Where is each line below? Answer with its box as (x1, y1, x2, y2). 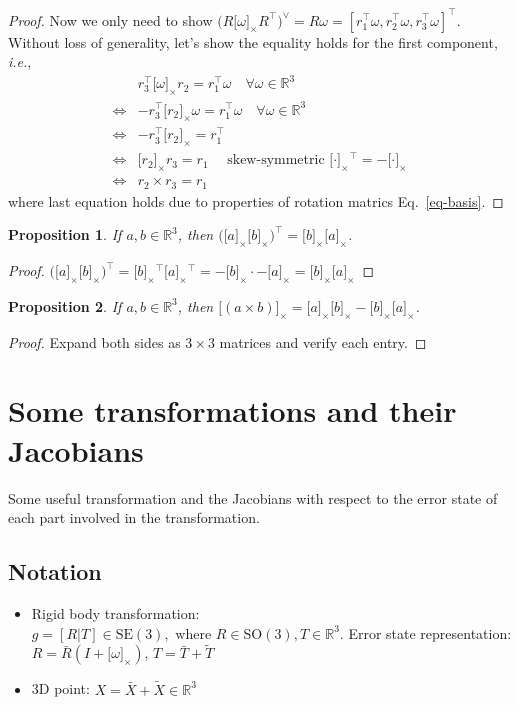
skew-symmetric (227, 153, 325, 168)
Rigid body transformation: (31, 602, 200, 623)
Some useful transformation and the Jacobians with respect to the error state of (8, 487, 498, 508)
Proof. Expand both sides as (8, 331, 181, 352)
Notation (8, 556, 102, 587)
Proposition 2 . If (8, 295, 122, 316)
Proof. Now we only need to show (8, 9, 213, 30)
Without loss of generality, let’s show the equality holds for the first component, (8, 31, 498, 52)
